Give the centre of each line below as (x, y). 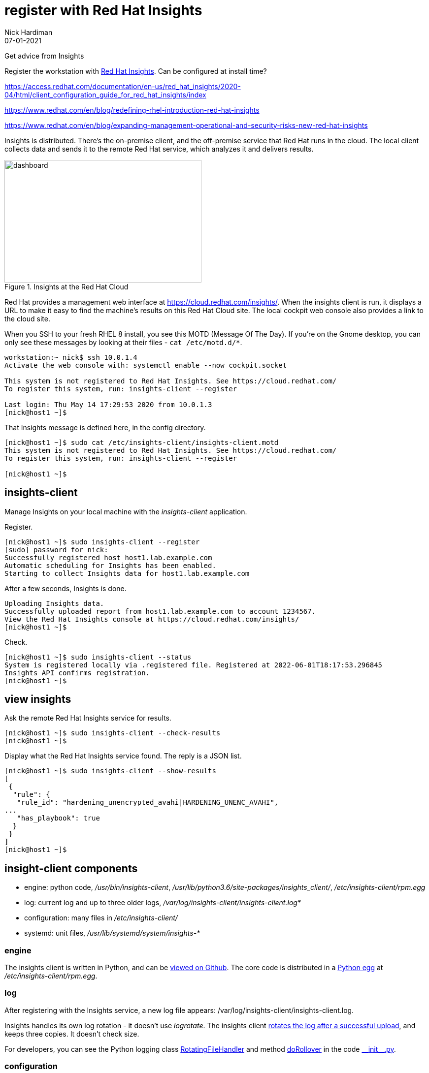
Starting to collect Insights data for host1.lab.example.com (127, 573)
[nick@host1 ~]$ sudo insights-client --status (98, 657)
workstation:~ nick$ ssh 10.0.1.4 (71, 357)
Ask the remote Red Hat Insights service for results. (88, 718)
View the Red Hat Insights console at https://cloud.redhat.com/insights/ (152, 619)
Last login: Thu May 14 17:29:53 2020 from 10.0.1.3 (108, 404)
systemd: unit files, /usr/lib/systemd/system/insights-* (112, 933)
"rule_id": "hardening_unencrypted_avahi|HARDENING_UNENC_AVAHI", (148, 803)
